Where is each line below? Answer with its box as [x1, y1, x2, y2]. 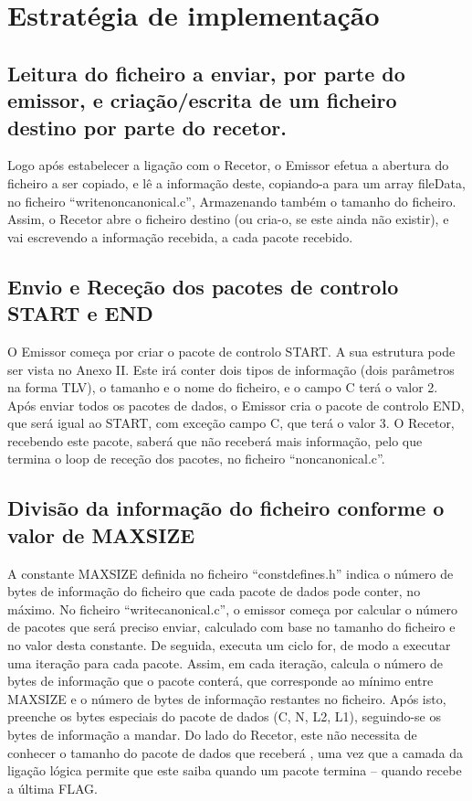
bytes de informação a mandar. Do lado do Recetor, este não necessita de [7, 725, 417, 744]
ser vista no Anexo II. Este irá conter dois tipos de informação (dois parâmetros [7, 359, 455, 379]
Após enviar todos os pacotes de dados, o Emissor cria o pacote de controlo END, [7, 395, 465, 414]
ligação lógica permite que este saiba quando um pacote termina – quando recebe [7, 761, 462, 780]
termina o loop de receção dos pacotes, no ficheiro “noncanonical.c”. [7, 449, 385, 468]
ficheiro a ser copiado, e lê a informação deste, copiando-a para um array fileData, [7, 173, 466, 192]
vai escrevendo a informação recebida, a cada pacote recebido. [7, 227, 353, 246]
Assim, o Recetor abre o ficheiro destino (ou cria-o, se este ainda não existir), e [7, 209, 449, 229]
